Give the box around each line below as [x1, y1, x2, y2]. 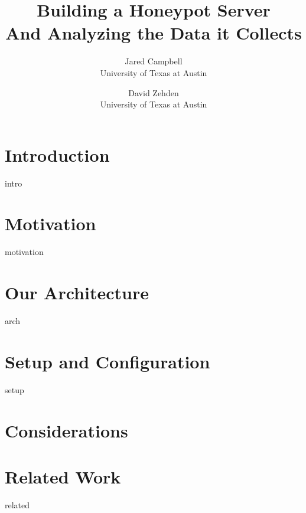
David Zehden [128, 86, 179, 99]
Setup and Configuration [5, 349, 210, 373]
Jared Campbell [125, 55, 183, 67]
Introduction [5, 142, 110, 166]
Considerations [5, 418, 128, 442]
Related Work [5, 464, 121, 488]
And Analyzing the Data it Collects [5, 21, 302, 45]
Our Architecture [5, 280, 149, 305]
